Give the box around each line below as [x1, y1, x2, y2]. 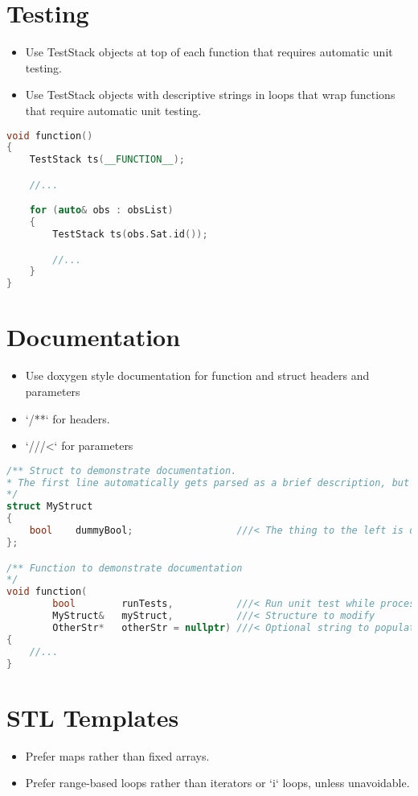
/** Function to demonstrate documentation [6, 562, 243, 574]
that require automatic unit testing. [25, 101, 202, 118]
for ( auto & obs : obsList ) [29, 204, 174, 217]
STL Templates [6, 700, 179, 733]
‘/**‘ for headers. [25, 410, 110, 427]
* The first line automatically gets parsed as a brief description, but [6, 476, 410, 489]
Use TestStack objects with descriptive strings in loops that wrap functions [25, 86, 395, 103]
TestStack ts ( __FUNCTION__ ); [29, 154, 185, 166]
